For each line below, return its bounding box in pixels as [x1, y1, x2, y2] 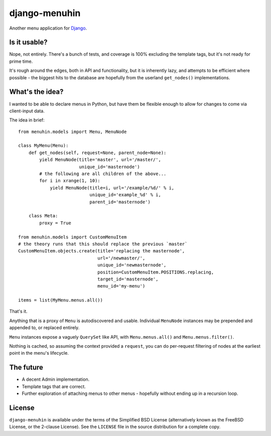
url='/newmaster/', [97, 255, 146, 261]
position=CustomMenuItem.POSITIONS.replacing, [97, 269, 214, 275]
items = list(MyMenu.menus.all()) [18, 298, 103, 303]
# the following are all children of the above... [39, 171, 167, 177]
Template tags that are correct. [22, 383, 86, 389]
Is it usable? [9, 38, 48, 47]
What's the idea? [9, 88, 64, 96]
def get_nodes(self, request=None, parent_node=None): [28, 150, 167, 156]
